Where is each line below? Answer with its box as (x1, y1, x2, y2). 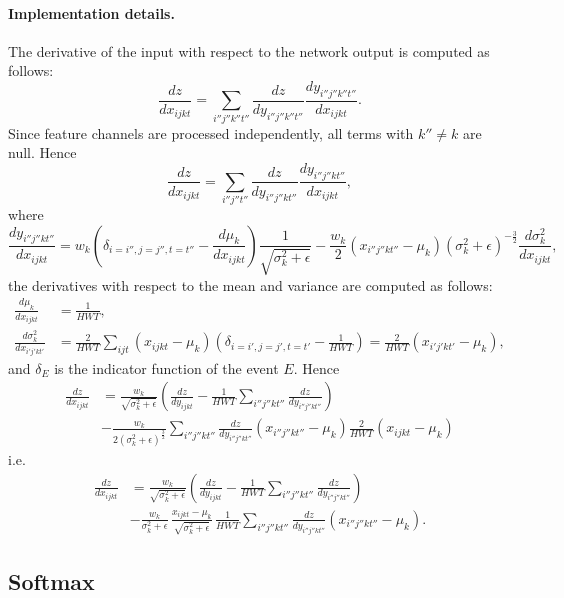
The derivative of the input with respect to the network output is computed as (8, 40, 490, 61)
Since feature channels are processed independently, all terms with (8, 122, 414, 143)
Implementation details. (8, 2, 175, 23)
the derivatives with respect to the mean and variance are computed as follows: (8, 274, 493, 295)
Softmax (8, 565, 95, 596)
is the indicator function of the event (54, 357, 279, 378)
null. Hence (8, 142, 77, 163)
